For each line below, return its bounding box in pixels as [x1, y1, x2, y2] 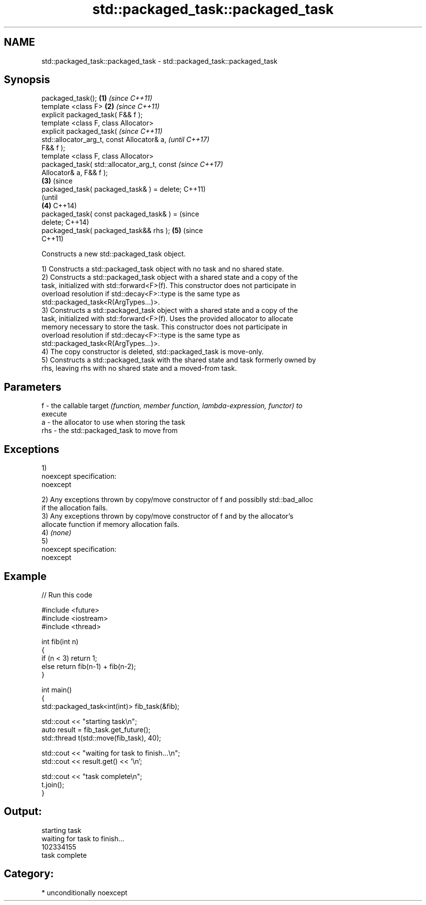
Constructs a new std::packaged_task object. [41, 250, 186, 258]
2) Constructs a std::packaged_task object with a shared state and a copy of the [41, 273, 298, 282]
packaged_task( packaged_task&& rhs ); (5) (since [41, 226, 203, 235]
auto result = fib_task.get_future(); [41, 725, 151, 734]
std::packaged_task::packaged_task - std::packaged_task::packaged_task [41, 56, 278, 65]
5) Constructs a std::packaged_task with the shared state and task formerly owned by [41, 356, 316, 364]
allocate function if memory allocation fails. [41, 520, 179, 529]
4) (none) [41, 528, 71, 537]
